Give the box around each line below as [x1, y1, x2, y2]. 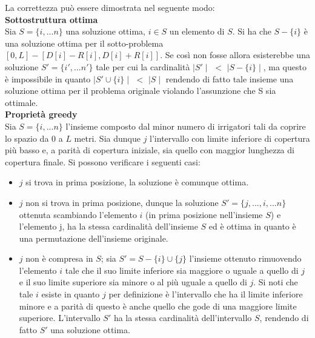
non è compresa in [25, 252, 93, 265]
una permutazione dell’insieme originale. [19, 231, 168, 244]
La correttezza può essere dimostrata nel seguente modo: [5, 1, 215, 13]
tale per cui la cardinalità [96, 60, 190, 73]
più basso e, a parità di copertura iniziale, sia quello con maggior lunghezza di [5, 144, 294, 156]
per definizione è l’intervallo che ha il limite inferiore [108, 288, 303, 300]
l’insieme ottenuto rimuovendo [189, 252, 302, 265]
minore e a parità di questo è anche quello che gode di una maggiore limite [19, 299, 297, 312]
